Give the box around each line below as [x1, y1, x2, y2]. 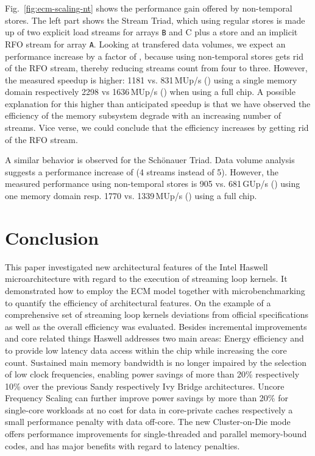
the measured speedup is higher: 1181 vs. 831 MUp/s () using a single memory [5, 73, 297, 86]
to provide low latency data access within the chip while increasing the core [5, 343, 287, 356]
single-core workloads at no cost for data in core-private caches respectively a [5, 403, 293, 416]
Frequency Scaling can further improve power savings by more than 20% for [5, 391, 288, 404]
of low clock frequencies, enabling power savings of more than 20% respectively [5, 368, 300, 381]
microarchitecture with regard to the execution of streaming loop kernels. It [5, 272, 288, 285]
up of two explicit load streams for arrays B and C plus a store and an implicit [5, 26, 298, 38]
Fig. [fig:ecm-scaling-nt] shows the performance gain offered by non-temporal [5, 2, 292, 14]
